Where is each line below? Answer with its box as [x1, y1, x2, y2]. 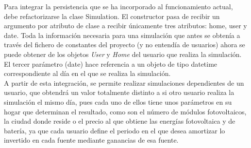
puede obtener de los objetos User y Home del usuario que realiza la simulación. [4, 49, 242, 59]
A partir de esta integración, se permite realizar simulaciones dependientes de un [4, 77, 244, 88]
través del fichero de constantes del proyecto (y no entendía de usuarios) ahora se [4, 39, 245, 50]
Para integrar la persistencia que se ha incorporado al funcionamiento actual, [4, 1, 233, 11]
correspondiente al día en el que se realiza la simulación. [4, 68, 171, 78]
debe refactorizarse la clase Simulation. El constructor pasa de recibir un [4, 11, 220, 21]
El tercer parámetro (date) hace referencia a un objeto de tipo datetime [4, 58, 218, 69]
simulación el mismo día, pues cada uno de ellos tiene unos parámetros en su [4, 96, 232, 107]
